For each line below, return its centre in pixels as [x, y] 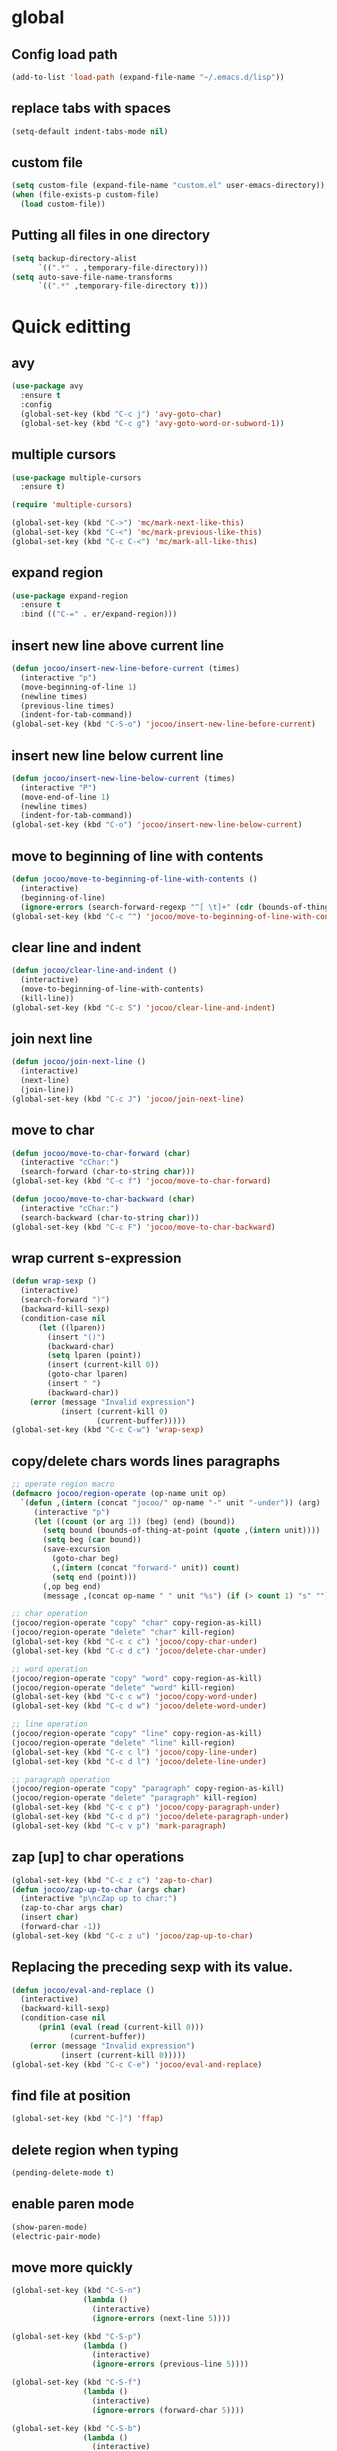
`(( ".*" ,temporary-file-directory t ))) [123, 286]
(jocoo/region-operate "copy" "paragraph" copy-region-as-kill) [148, 1789]
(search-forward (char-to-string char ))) [108, 1172]
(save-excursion [76, 1549]
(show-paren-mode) [49, 2227]
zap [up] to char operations [97, 1857]
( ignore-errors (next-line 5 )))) [161, 2318]
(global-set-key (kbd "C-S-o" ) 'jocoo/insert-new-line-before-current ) [163, 724]
